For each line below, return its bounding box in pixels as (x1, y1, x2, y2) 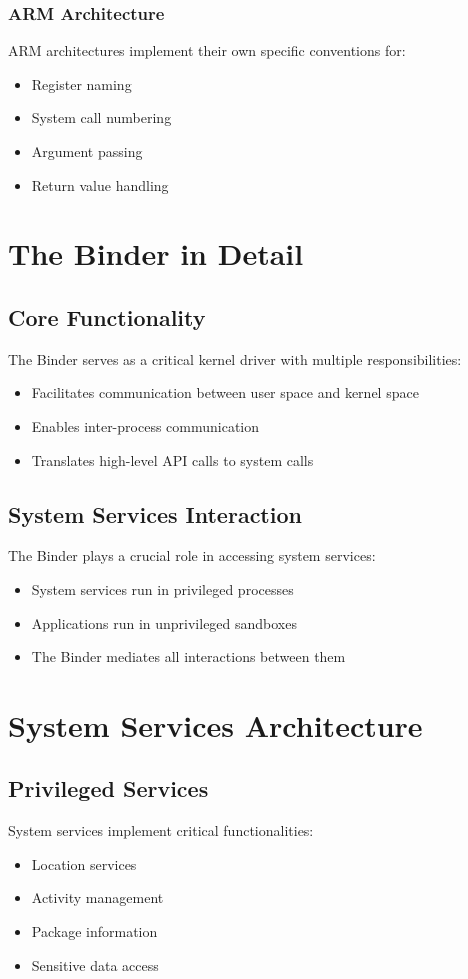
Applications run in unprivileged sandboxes (31, 612, 297, 633)
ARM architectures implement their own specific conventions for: (8, 40, 406, 61)
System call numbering (31, 107, 172, 128)
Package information (31, 921, 158, 942)
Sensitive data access (31, 954, 159, 975)
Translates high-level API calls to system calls (31, 449, 314, 470)
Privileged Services (8, 773, 209, 804)
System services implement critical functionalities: (8, 820, 314, 841)
